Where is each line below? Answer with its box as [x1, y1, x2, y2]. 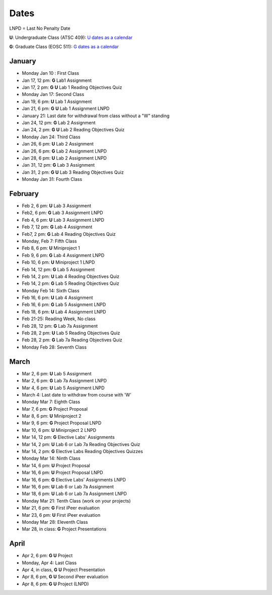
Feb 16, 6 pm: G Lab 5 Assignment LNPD [22, 302, 106, 308]
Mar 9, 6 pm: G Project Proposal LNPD [22, 420, 102, 426]
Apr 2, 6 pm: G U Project [22, 553, 73, 559]
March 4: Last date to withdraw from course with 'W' [22, 391, 132, 398]
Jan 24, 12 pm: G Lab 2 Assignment [22, 119, 96, 126]
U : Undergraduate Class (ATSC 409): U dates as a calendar [9, 34, 133, 40]
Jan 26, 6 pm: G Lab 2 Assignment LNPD [22, 148, 107, 154]
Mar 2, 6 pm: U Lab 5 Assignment [22, 370, 92, 376]
